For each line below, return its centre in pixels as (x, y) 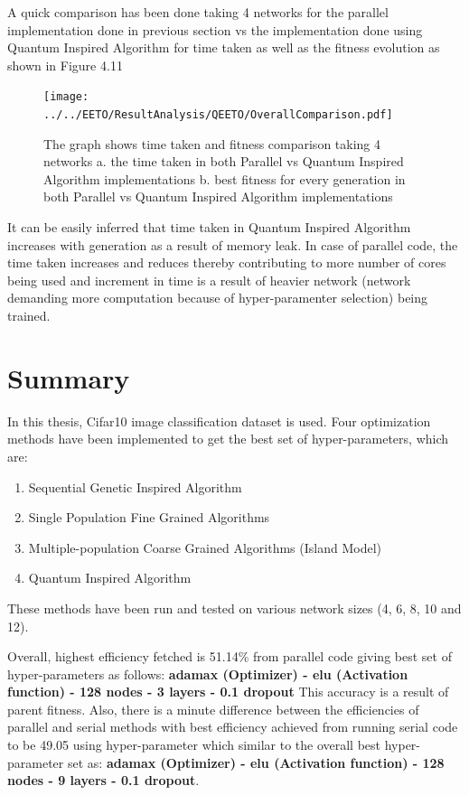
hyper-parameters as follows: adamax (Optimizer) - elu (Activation (208, 673)
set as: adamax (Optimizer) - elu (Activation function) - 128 (256, 762)
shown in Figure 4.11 (65, 65)
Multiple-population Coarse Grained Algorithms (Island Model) (205, 547)
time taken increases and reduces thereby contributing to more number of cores (227, 262)
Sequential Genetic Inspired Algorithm (135, 486)
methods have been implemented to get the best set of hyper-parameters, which (228, 439)
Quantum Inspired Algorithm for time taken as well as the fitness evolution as (224, 47)
